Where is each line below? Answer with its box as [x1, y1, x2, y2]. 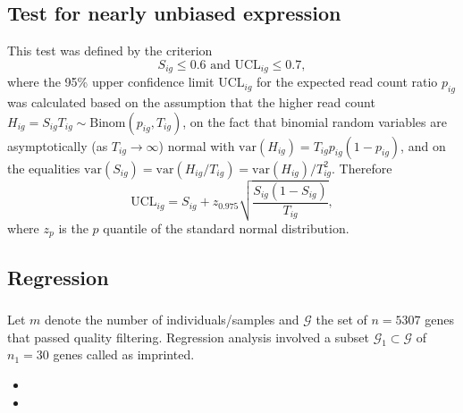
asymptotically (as [7, 136, 108, 155]
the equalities [7, 158, 80, 177]
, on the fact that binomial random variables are [182, 112, 447, 131]
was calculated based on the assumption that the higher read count [7, 93, 375, 112]
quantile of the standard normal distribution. [103, 218, 349, 237]
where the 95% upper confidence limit [7, 72, 215, 91]
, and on [400, 136, 446, 155]
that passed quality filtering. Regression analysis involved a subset [7, 327, 369, 346]
